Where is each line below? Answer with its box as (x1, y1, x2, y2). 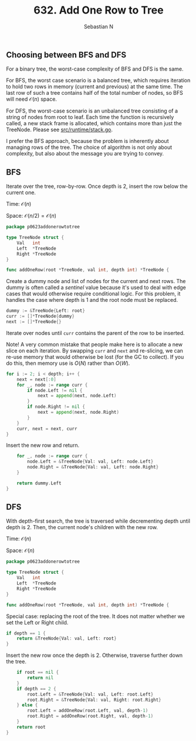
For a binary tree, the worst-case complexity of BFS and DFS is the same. (6, 65, 184, 72)
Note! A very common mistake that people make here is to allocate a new (6, 341, 183, 348)
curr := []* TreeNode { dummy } (6, 313, 75, 320)
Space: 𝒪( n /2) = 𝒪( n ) (6, 212, 57, 220)
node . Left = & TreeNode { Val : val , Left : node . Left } (27, 458, 154, 465)
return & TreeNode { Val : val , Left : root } (16, 636, 117, 642)
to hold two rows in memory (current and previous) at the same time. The (6, 83, 183, 90)
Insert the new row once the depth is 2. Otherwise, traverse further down (6, 652, 183, 659)
